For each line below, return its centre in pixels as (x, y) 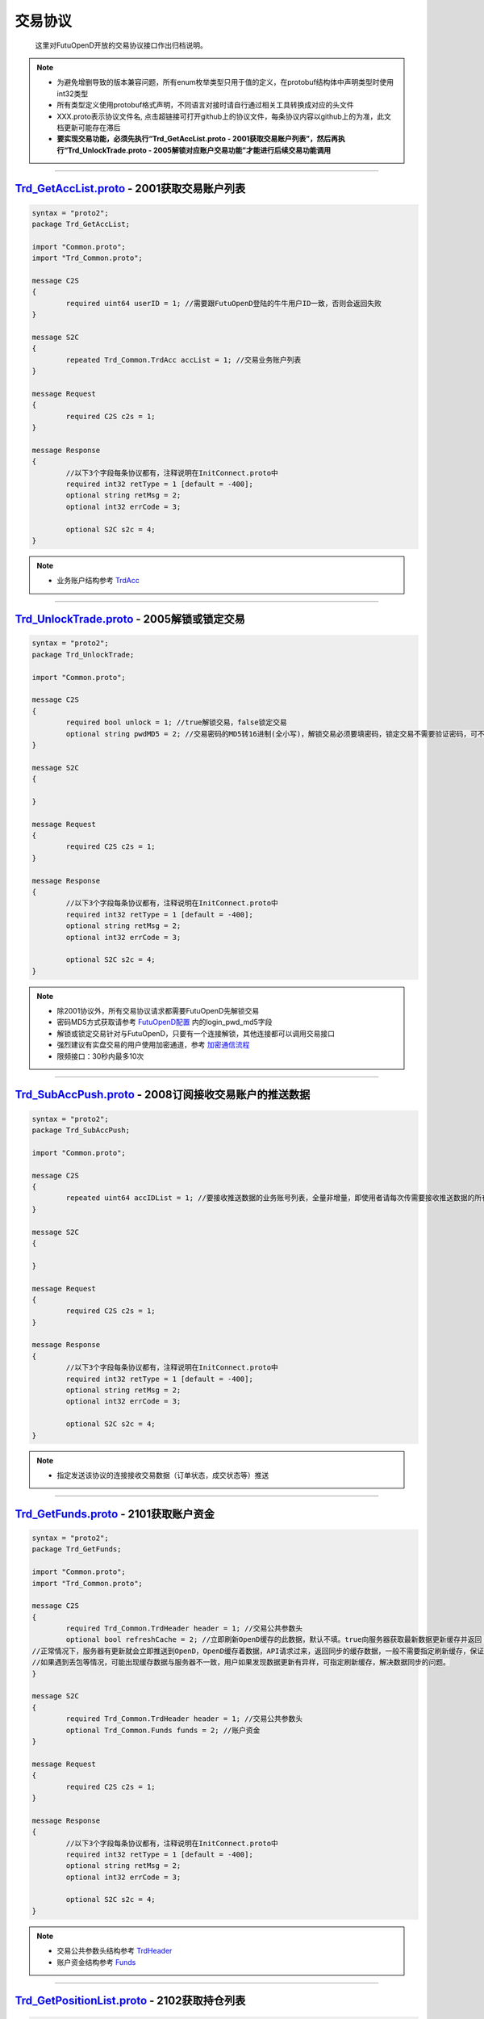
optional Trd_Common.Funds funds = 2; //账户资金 (163, 1730)
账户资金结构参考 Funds (96, 1962)
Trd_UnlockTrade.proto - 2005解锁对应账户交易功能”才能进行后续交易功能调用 (199, 150)
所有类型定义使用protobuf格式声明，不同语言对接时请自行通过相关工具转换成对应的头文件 (205, 105)
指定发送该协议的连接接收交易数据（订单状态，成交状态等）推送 (163, 1475)
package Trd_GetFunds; (77, 1549)
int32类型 (73, 94)
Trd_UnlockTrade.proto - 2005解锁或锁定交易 (130, 619)
